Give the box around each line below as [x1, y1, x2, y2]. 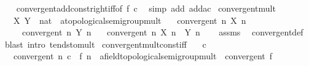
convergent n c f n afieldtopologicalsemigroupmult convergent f [13, 50, 273, 62]
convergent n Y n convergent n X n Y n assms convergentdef [22, 26, 303, 38]
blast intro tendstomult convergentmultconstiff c [4, 37, 206, 50]
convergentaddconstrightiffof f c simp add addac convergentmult [16, 2, 276, 14]
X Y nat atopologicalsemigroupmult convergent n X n [13, 13, 246, 26]
